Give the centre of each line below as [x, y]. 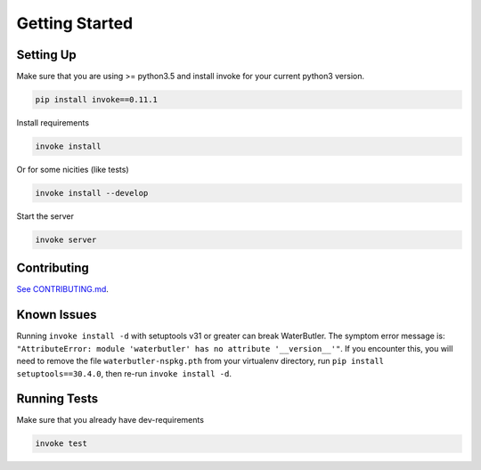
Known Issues [57, 315]
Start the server [45, 216]
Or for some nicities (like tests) [73, 170]
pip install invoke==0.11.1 [96, 100]
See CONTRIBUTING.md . [62, 289]
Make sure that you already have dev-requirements [110, 420]
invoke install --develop [92, 193]
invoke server [66, 239]
